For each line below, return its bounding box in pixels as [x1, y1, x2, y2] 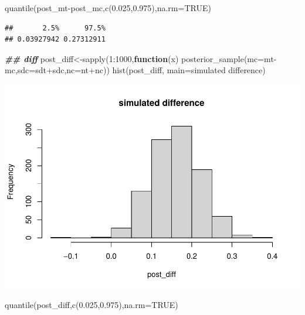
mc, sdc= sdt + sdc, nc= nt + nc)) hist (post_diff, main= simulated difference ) [5, 64, 266, 76]
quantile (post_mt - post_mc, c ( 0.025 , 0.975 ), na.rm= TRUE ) [5, 2, 211, 13]
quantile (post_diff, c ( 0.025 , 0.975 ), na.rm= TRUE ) [5, 299, 178, 311]
